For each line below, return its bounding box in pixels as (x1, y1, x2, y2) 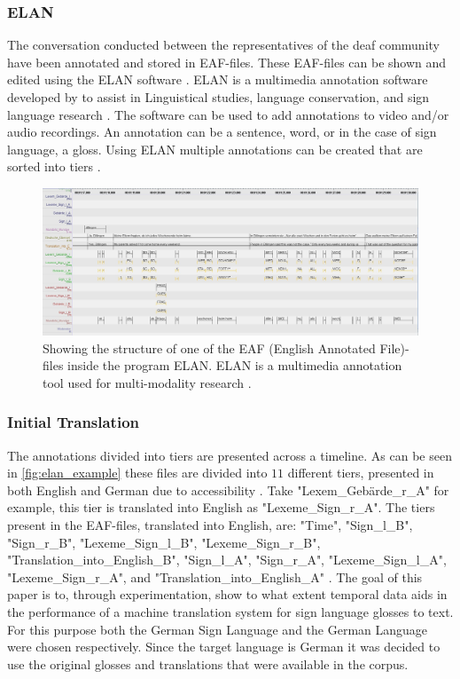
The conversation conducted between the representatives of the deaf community (7, 36, 440, 54)
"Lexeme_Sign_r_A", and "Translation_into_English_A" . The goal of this (7, 567, 423, 586)
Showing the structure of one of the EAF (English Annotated (43, 338, 376, 357)
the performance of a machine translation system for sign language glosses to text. (7, 602, 454, 620)
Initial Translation (7, 411, 140, 433)
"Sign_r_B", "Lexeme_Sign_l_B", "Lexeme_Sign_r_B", (7, 533, 321, 551)
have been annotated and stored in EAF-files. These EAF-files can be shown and (7, 52, 447, 71)
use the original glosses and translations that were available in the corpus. (7, 654, 409, 673)
